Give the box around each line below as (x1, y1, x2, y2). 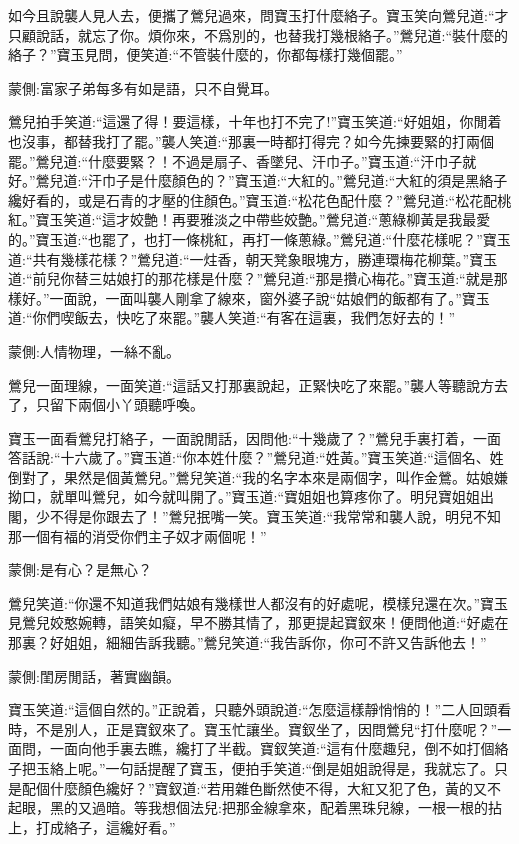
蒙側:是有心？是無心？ (8, 559, 152, 580)
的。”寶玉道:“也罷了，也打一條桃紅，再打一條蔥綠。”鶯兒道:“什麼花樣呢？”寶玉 (8, 228, 511, 249)
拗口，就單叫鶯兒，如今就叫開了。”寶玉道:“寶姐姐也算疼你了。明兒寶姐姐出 (8, 486, 495, 507)
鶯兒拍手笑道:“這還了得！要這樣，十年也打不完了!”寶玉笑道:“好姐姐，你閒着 (8, 111, 502, 132)
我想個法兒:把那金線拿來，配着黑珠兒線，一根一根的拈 (147, 797, 502, 818)
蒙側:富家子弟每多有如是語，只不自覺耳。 (8, 77, 278, 98)
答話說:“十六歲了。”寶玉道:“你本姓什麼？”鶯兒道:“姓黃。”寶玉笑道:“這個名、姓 (8, 447, 504, 468)
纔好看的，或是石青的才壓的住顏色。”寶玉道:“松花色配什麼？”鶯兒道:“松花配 (8, 189, 498, 210)
